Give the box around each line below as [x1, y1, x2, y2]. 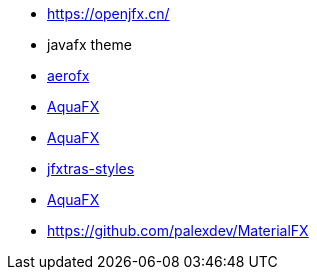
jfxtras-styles [47, 160, 135, 177]
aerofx [47, 67, 90, 84]
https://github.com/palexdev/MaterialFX [47, 222, 309, 239]
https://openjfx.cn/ [47, 5, 170, 22]
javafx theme [47, 36, 132, 53]
